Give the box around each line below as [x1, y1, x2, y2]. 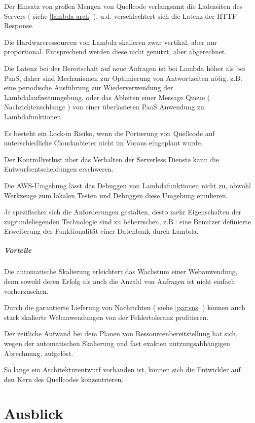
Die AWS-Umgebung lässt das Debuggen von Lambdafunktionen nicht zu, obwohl [4, 180, 251, 190]
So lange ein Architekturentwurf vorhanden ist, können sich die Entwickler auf [4, 364, 241, 375]
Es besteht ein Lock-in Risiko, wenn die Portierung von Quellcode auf [4, 128, 215, 138]
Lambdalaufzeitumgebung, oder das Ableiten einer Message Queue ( [4, 92, 210, 102]
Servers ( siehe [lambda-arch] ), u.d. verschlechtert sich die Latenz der [4, 10, 215, 21]
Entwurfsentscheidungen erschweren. [4, 164, 114, 174]
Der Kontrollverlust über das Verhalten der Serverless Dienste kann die [4, 154, 219, 164]
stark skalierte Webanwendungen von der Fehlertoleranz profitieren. [4, 312, 209, 322]
